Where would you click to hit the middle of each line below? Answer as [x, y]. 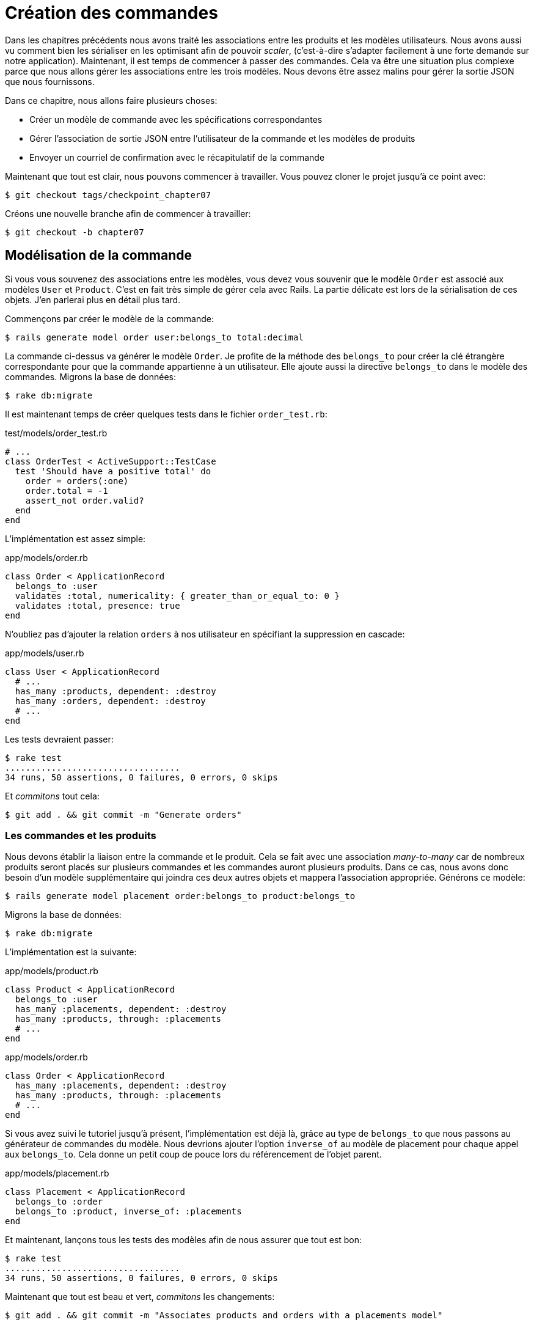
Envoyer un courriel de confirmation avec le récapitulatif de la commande [177, 157]
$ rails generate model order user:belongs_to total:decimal [154, 337]
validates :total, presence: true [97, 605]
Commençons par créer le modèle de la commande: [109, 318]
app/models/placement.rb [57, 1173]
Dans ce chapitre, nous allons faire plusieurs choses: [111, 100]
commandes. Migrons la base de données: [90, 376]
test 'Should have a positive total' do [113, 471]
